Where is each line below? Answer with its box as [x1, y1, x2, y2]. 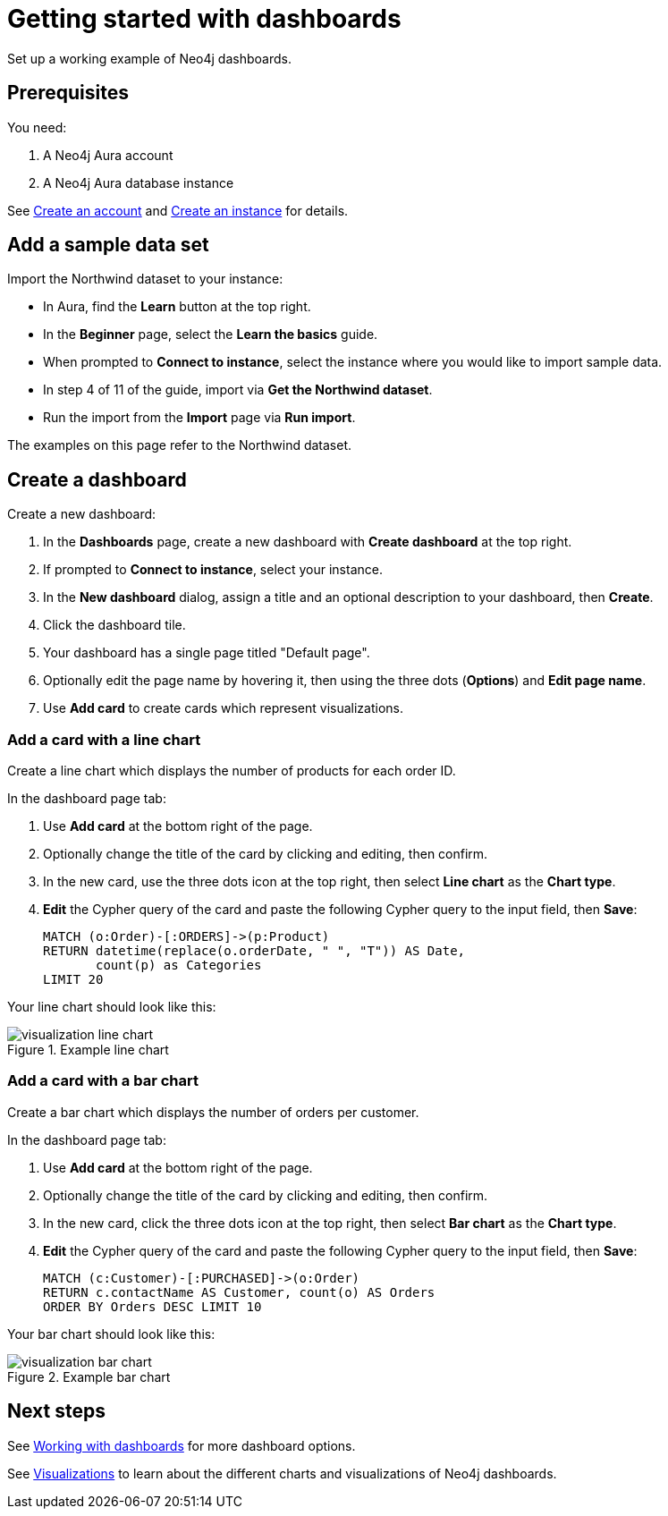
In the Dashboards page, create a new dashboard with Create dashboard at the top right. [43, 534, 572, 550]
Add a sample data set [7, 233, 209, 257]
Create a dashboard [7, 468, 187, 491]
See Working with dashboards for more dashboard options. [7, 1437, 356, 1453]
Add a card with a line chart [7, 730, 201, 749]
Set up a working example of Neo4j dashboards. [7, 50, 292, 66]
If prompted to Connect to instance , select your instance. [43, 562, 383, 578]
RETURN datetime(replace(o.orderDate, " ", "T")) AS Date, [43, 944, 466, 959]
